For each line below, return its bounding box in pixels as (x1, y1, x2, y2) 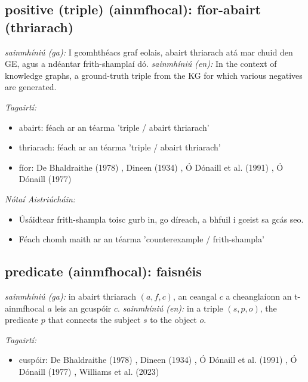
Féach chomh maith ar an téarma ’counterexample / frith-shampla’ (19, 233, 264, 245)
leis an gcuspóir (54, 301, 112, 314)
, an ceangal (173, 289, 217, 302)
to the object (150, 313, 197, 326)
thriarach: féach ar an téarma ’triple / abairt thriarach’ (19, 141, 221, 153)
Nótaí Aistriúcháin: (5, 192, 76, 205)
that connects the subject (48, 313, 141, 326)
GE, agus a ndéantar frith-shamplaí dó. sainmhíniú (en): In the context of (5, 57, 277, 70)
